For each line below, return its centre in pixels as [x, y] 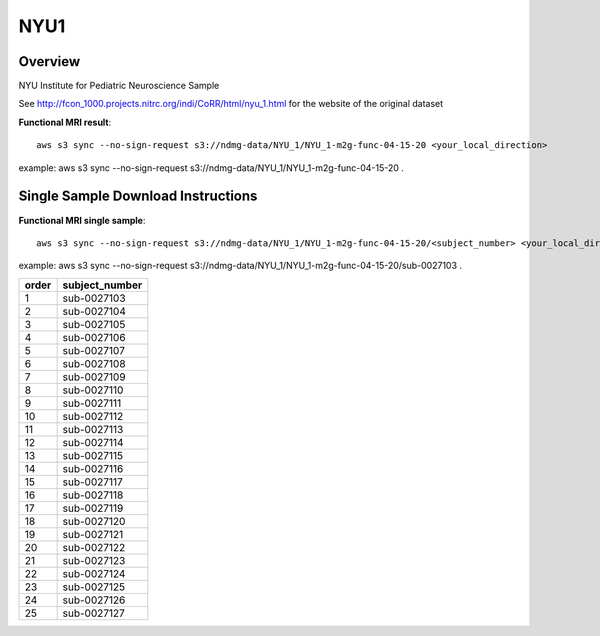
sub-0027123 [94, 560]
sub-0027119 [93, 508]
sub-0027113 [93, 429]
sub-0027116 [93, 468]
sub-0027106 [94, 337]
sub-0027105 [94, 324]
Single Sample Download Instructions [138, 196]
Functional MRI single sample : [82, 220]
